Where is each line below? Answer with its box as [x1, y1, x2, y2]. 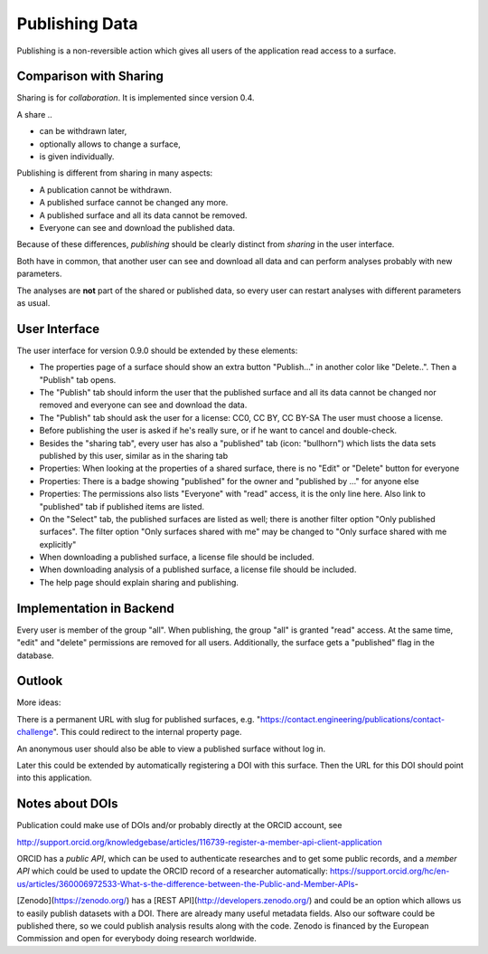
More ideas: [16, 697, 61, 708]
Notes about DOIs [16, 797, 118, 812]
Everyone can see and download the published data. [39, 222, 235, 233]
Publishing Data [16, 14, 138, 33]
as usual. [16, 297, 51, 308]
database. [16, 650, 54, 661]
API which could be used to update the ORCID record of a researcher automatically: [16, 865, 329, 877]
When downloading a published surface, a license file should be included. [39, 552, 315, 563]
